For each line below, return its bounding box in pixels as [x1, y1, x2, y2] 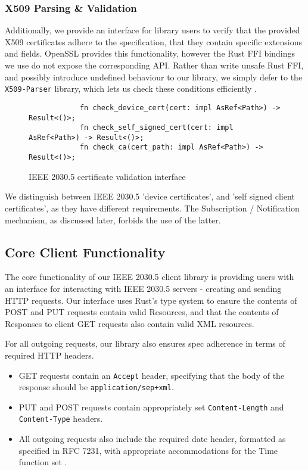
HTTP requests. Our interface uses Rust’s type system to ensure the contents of [5, 294, 297, 306]
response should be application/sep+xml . [18, 381, 174, 393]
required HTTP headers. [5, 348, 94, 361]
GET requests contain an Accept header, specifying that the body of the [18, 369, 285, 381]
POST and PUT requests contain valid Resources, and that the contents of [5, 306, 279, 318]
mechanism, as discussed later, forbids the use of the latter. [5, 213, 221, 226]
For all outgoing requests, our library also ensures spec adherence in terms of [5, 337, 285, 350]
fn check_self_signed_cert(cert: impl [79, 123, 234, 132]
